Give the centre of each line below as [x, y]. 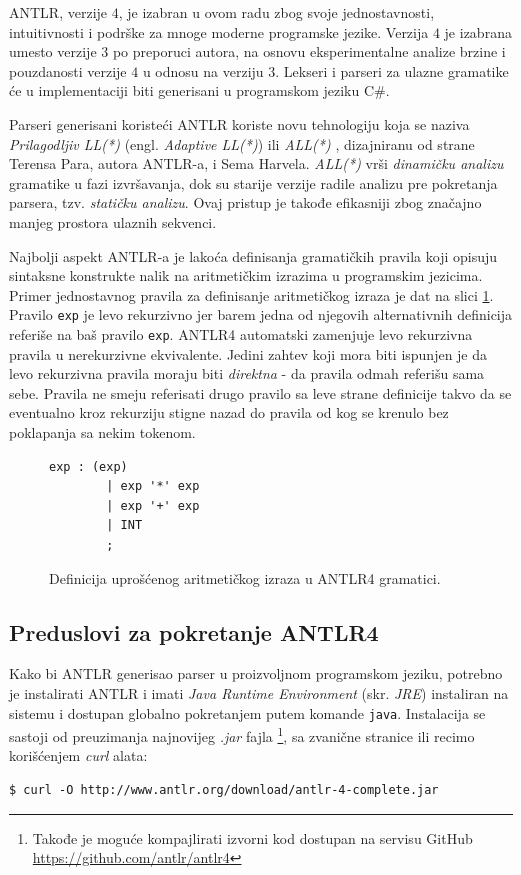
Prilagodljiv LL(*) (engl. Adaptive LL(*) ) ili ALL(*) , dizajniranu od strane [242, 143]
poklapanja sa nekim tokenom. [102, 432]
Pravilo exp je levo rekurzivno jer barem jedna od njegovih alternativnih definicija [261, 314]
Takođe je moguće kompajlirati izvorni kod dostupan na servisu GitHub [252, 837]
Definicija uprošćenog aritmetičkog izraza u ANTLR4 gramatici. [245, 577]
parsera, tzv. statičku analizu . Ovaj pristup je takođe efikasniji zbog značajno [245, 202]
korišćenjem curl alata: [78, 755]
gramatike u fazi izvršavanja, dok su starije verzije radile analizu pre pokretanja [253, 182]
